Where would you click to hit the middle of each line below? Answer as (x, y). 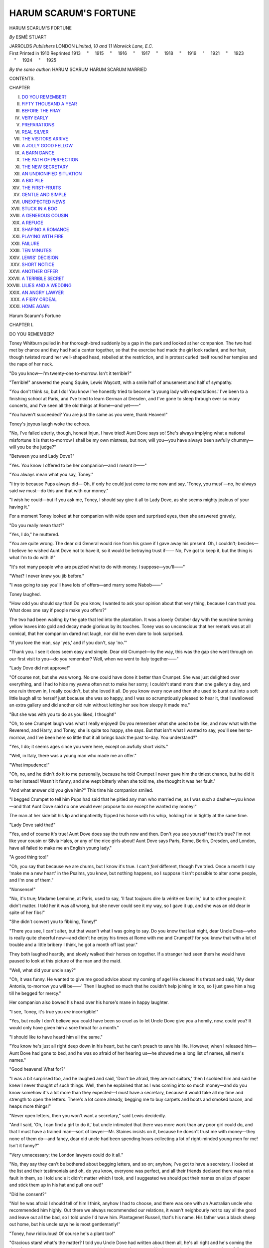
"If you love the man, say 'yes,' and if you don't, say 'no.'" (68, 643)
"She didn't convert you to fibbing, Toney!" (53, 922)
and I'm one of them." (31, 880)
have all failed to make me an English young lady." (61, 848)
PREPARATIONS (38, 125)
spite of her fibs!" (27, 912)
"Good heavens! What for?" (37, 1069)
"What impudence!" (29, 765)
